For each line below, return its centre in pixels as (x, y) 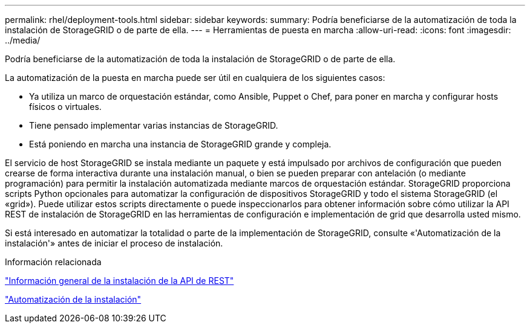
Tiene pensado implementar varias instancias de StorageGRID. (154, 125)
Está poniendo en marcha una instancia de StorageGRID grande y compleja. (180, 144)
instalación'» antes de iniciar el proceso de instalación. (114, 243)
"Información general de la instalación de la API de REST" (119, 281)
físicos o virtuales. (65, 107)
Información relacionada (53, 262)
